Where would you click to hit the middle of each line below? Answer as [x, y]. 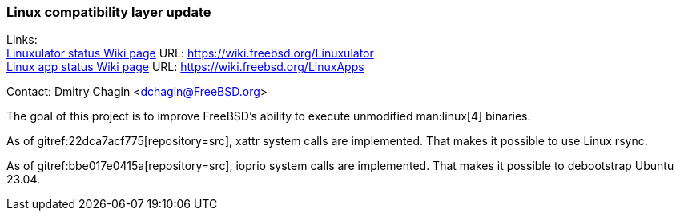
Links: [22, 40]
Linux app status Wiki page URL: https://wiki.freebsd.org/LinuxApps [185, 67]
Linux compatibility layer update [109, 12]
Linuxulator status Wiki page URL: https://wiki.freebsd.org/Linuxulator [190, 53]
